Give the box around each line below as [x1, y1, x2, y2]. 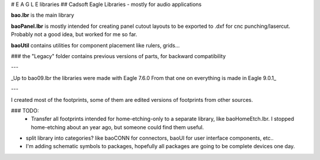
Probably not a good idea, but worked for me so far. [11, 31, 137, 38]
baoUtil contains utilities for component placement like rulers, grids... [11, 41, 180, 49]
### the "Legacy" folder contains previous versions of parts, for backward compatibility [11, 52, 226, 59]
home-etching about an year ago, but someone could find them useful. [31, 123, 204, 130]
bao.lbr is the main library [11, 12, 74, 19]
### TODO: [11, 107, 39, 114]
